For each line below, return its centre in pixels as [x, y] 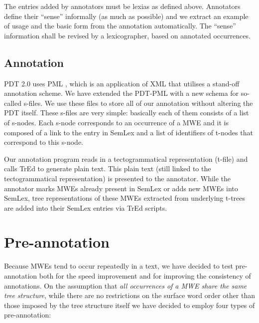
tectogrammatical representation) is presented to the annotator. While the [118, 178]
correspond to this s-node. [44, 142]
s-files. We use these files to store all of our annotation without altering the [138, 103]
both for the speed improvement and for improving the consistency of [145, 276]
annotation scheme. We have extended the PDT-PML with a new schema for [122, 93]
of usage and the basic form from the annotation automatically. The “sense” [120, 26]
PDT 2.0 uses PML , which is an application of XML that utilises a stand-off [122, 83]
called [13, 103]
